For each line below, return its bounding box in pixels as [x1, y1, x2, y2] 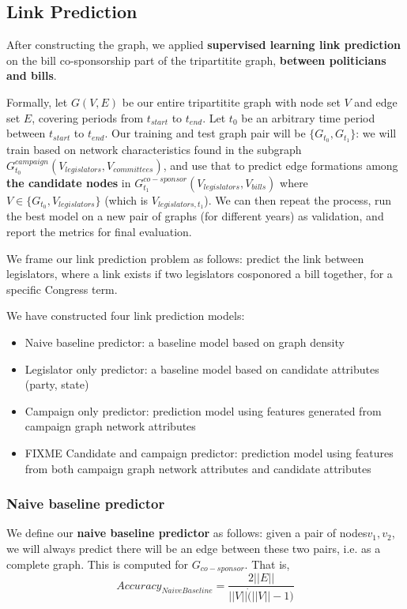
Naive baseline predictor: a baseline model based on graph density [24, 334, 345, 351]
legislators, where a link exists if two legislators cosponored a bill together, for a [6, 265, 393, 282]
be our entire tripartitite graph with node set [122, 93, 341, 110]
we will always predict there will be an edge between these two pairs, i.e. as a [6, 540, 381, 557]
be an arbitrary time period [241, 109, 375, 126]
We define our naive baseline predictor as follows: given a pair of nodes [6, 524, 367, 541]
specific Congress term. [6, 280, 118, 297]
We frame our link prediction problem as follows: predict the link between [6, 250, 364, 266]
